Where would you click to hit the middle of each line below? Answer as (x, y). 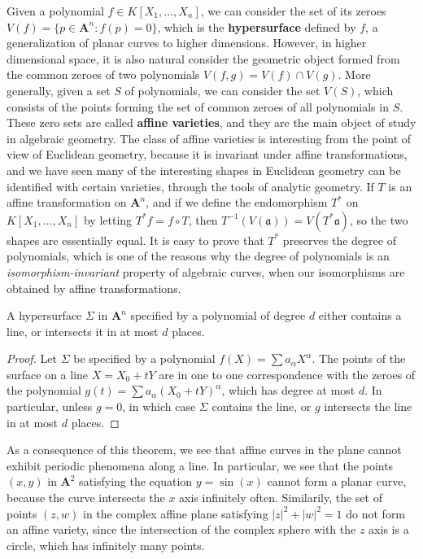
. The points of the (359, 358)
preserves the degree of (339, 240)
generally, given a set (59, 90)
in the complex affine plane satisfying (176, 513)
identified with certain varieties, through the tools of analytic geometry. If (190, 186)
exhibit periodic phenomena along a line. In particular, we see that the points (200, 465)
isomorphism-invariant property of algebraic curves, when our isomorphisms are (206, 271)
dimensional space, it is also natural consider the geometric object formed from (203, 58)
